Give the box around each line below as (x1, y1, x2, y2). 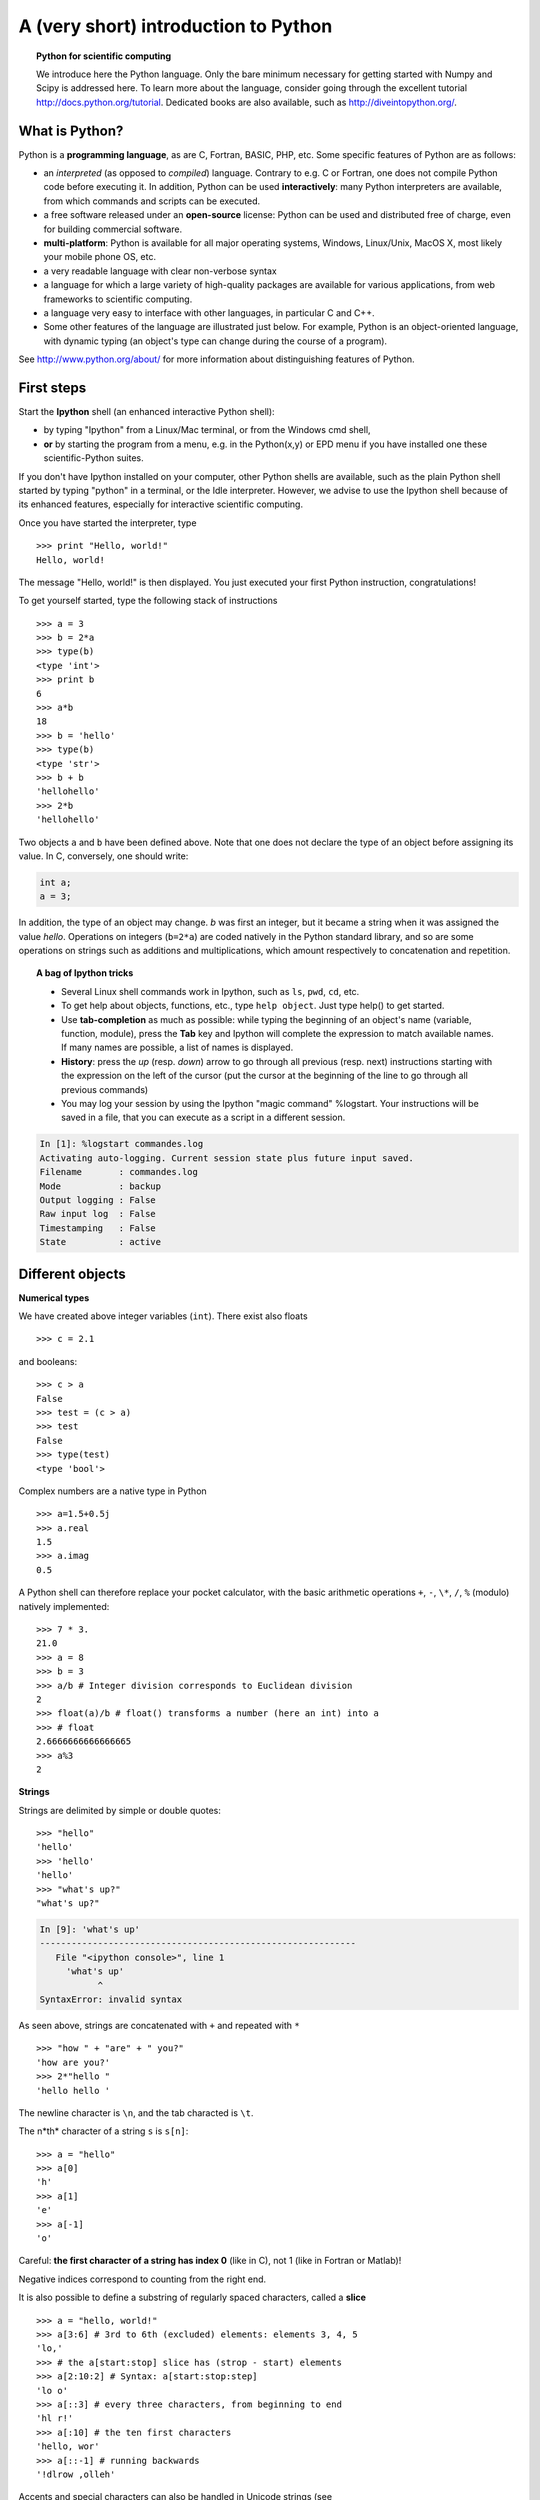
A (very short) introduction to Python (18, 15, 333, 37)
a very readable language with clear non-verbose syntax (43, 265, 277, 277)
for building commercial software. (43, 223, 183, 235)
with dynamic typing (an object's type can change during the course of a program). (43, 335, 388, 347)
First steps (18, 379, 87, 396)
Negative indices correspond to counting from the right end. (18, 2273, 267, 2285)
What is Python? (18, 122, 124, 139)
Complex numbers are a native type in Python (18, 1485, 207, 1497)
